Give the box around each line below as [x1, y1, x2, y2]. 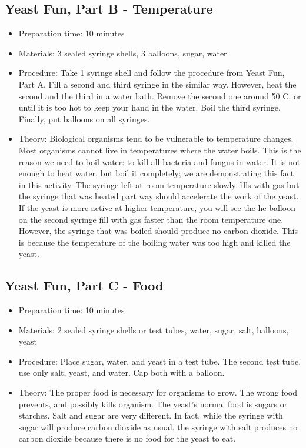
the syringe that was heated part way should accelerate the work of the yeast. [18, 190, 299, 202]
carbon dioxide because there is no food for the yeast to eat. [18, 432, 236, 444]
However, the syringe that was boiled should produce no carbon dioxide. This [18, 225, 298, 237]
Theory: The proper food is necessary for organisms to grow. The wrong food [18, 386, 297, 399]
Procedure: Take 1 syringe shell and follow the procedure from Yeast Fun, [18, 66, 285, 79]
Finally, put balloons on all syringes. [18, 112, 150, 125]
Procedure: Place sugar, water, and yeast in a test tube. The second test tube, [18, 355, 301, 367]
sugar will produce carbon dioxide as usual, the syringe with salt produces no [18, 420, 298, 433]
